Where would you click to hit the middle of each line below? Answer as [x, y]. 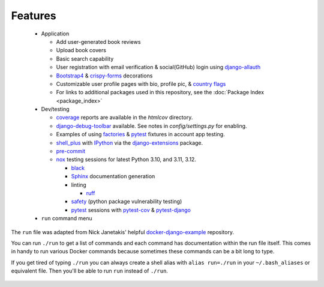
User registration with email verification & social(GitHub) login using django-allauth [158, 67]
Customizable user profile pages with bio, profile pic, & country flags [141, 83]
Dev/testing [55, 109]
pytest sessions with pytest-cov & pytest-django [131, 210]
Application [55, 34]
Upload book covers [81, 50]
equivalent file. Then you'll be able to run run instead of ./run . [89, 271]
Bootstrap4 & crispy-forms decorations [104, 76]
